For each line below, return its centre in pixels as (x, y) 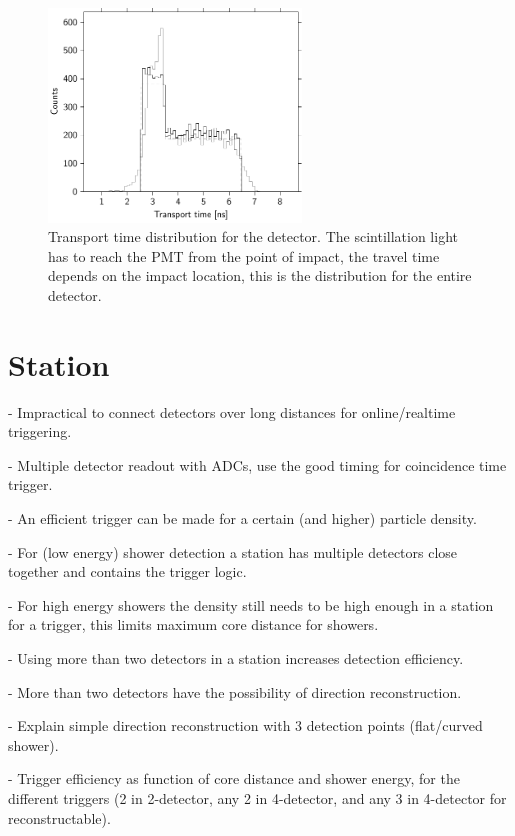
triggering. (40, 431)
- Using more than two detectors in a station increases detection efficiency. (236, 658)
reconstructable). (59, 817)
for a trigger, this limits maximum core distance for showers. (193, 624)
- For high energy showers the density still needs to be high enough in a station (251, 604)
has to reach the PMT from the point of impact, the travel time (244, 255)
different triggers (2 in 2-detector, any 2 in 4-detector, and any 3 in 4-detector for (257, 797)
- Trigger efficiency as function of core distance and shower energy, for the (234, 778)
